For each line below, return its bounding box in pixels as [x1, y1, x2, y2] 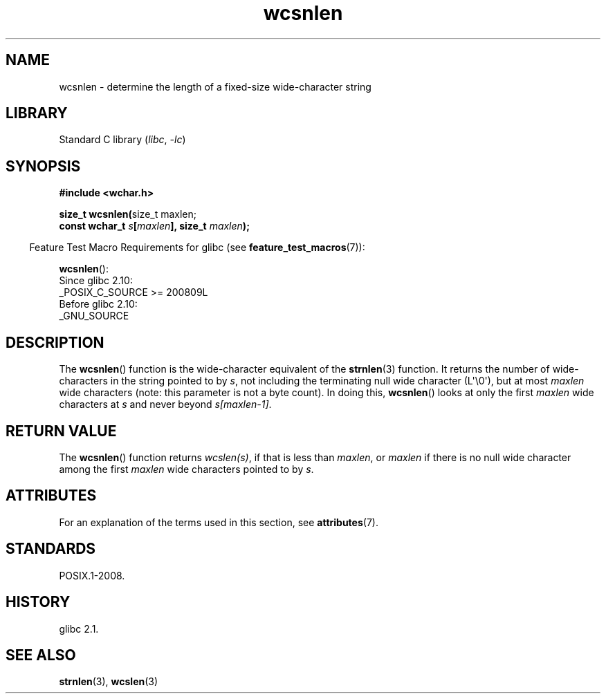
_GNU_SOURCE [59, 310, 129, 322]
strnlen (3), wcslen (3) [59, 675, 158, 688]
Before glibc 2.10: [59, 298, 138, 310]
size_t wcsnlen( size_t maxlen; [59, 208, 197, 221]
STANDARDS [6, 540, 96, 558]
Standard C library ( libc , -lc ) [59, 133, 186, 146]
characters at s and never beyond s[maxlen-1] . [59, 398, 272, 411]
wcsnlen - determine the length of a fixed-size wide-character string [59, 80, 371, 93]
